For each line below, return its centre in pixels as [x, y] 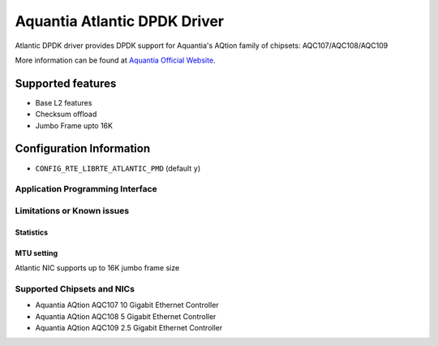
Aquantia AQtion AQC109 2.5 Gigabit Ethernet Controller [129, 327]
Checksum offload [66, 115]
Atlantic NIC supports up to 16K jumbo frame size [97, 268]
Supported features [66, 83]
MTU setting [36, 253]
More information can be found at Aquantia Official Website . [115, 60]
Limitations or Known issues [72, 210]
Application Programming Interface [86, 189]
